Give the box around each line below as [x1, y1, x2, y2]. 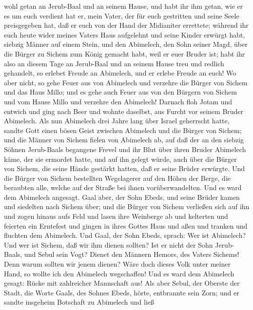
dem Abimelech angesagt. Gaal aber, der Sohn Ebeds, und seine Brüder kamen [4, 192, 240, 202]
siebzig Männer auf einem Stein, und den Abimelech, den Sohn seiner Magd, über [4, 39, 248, 49]
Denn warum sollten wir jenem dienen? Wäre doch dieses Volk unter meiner [4, 259, 231, 269]
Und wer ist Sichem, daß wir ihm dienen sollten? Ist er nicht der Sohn [4, 239, 213, 250]
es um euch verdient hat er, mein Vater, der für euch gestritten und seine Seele [4, 10, 239, 20]
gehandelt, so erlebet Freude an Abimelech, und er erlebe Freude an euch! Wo [4, 68, 236, 78]
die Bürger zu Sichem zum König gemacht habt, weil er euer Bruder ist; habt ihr [4, 48, 245, 58]
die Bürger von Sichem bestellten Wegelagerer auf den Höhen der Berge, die [4, 173, 231, 183]
